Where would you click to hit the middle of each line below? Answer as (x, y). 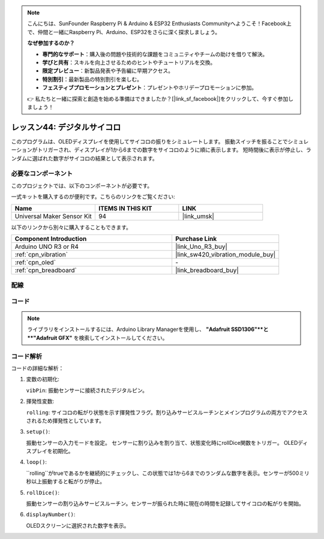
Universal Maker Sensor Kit (53, 216)
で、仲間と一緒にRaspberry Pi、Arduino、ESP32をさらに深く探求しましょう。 (124, 32)
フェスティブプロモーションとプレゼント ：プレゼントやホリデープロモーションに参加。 (150, 88)
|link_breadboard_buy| (207, 270)
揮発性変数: (40, 401)
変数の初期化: (43, 379)
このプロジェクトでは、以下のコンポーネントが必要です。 (82, 185)
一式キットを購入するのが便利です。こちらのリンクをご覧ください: (93, 197)
